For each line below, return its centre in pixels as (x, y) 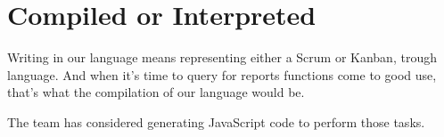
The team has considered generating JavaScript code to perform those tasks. (216, 121)
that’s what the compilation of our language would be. (156, 92)
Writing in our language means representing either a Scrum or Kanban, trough (222, 57)
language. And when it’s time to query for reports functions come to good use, (222, 74)
